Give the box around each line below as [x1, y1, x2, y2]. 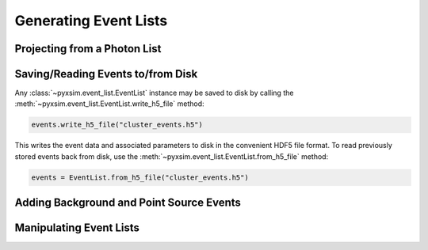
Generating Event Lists [14, 12, 168, 29]
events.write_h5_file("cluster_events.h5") [31, 120, 204, 130]
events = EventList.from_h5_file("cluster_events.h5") [31, 172, 249, 182]
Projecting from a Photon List [14, 42, 162, 55]
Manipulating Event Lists [14, 222, 140, 235]
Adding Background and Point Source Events [14, 196, 242, 210]
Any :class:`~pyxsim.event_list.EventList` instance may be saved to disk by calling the [14, 88, 294, 98]
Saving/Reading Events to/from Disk [14, 67, 198, 81]
